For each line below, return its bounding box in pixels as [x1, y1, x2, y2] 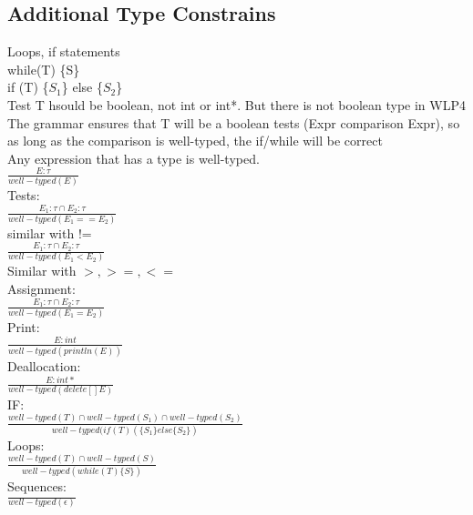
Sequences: [7, 476, 67, 495]
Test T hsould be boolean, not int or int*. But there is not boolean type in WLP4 [7, 95, 466, 114]
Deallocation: [7, 357, 81, 376]
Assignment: [7, 279, 76, 298]
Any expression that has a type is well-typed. [7, 148, 260, 167]
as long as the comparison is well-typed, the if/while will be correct [7, 131, 383, 150]
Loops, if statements [7, 42, 120, 61]
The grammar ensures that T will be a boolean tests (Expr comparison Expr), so [7, 113, 460, 132]
